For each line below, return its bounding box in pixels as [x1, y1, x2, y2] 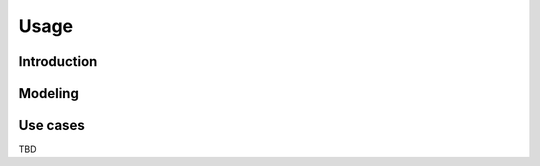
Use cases [18, 117, 85, 134]
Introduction [18, 53, 98, 70]
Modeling [18, 85, 79, 102]
